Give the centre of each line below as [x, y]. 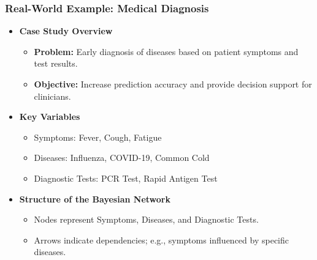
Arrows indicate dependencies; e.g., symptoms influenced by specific [161, 240]
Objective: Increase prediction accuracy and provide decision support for [173, 84]
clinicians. [52, 96]
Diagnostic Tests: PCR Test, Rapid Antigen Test [126, 178]
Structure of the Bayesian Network [95, 199]
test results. [56, 63]
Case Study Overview [66, 31]
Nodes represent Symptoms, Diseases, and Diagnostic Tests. [146, 219]
